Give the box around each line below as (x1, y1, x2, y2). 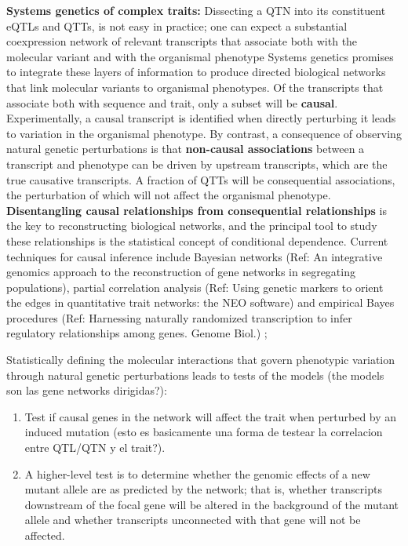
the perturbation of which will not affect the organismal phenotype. (6, 187, 331, 203)
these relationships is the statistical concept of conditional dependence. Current (6, 232, 388, 249)
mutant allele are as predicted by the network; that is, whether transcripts (24, 481, 382, 497)
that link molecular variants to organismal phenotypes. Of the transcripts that (6, 78, 384, 95)
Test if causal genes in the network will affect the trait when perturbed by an (24, 408, 397, 424)
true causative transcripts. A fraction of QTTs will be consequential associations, (6, 171, 395, 187)
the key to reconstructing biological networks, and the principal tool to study (6, 217, 377, 234)
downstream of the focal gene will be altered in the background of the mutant (24, 496, 399, 512)
